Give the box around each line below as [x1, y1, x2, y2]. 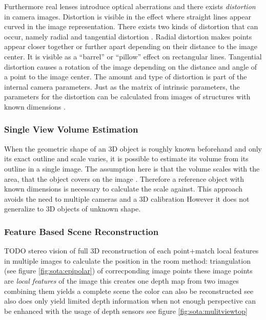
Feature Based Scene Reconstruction [4, 225, 159, 238]
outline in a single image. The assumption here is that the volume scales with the [4, 163, 260, 174]
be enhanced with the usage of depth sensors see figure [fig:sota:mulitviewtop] [4, 305, 248, 316]
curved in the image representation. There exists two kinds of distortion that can [4, 21, 258, 32]
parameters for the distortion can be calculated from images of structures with [4, 91, 251, 102]
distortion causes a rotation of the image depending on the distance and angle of [4, 61, 257, 72]
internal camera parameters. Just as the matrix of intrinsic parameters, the [4, 81, 240, 92]
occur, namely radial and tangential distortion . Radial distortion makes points [4, 31, 252, 41]
